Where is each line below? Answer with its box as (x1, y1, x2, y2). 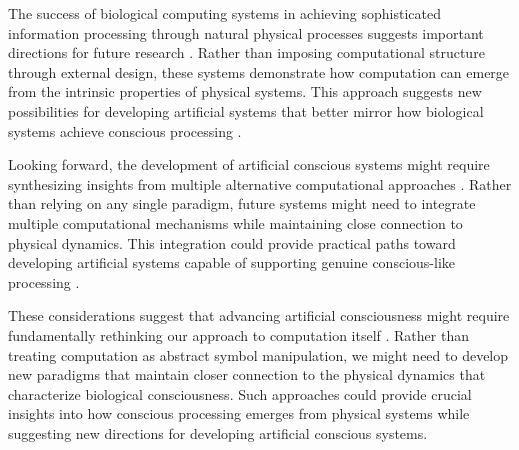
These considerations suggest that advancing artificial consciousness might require (8, 305, 510, 326)
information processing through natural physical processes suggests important (8, 22, 484, 43)
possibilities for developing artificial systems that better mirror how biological (8, 100, 484, 121)
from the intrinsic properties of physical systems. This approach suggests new (8, 81, 482, 102)
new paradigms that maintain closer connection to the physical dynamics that (8, 364, 486, 385)
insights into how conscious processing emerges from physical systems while (8, 403, 470, 424)
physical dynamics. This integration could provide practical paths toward (8, 232, 456, 253)
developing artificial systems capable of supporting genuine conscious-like (8, 252, 455, 273)
